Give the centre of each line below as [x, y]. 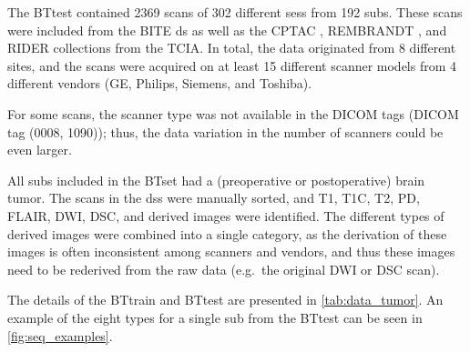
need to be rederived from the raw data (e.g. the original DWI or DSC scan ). [224, 269]
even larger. [40, 150]
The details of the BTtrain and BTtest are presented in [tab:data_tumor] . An [225, 300]
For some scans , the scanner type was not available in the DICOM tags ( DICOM [233, 113]
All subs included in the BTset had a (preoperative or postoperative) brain [216, 180]
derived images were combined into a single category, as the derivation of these [227, 233]
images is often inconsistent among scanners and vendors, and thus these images [231, 251]
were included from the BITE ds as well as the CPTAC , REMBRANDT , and [227, 30]
